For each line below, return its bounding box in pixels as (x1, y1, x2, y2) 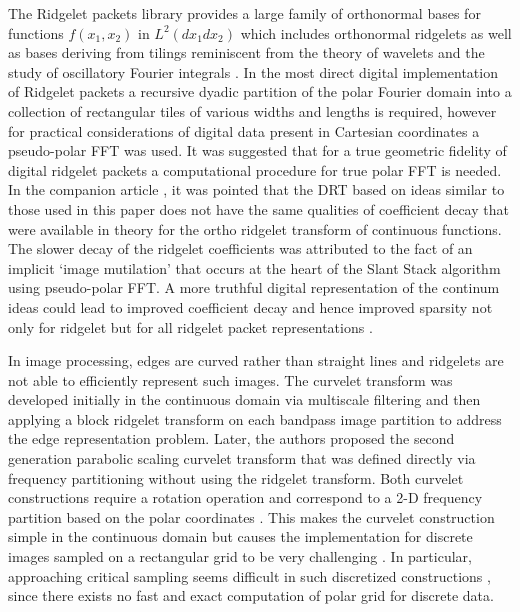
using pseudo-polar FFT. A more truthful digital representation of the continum (8, 277, 500, 298)
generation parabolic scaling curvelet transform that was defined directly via (8, 448, 476, 469)
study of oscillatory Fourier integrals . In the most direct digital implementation (8, 61, 498, 82)
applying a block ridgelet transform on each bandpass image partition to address (8, 408, 502, 429)
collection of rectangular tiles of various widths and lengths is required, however (8, 100, 497, 121)
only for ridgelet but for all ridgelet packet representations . (8, 316, 373, 337)
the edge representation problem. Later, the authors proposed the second (8, 428, 455, 449)
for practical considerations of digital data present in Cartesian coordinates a (8, 120, 480, 141)
